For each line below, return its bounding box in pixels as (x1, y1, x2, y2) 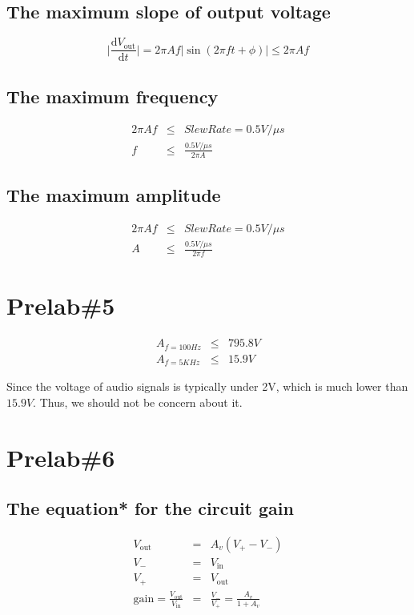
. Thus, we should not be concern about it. (33, 393, 243, 410)
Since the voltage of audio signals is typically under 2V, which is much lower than (6, 378, 408, 395)
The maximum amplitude (6, 183, 221, 207)
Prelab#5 (6, 289, 115, 322)
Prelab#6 (6, 440, 115, 473)
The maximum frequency (6, 83, 219, 108)
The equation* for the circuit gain (6, 496, 294, 521)
